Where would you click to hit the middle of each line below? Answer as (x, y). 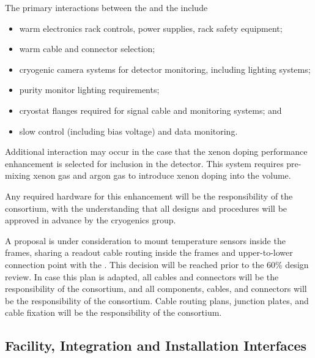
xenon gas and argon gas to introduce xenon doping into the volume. (162, 175)
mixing (18, 175)
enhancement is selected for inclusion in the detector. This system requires (144, 163)
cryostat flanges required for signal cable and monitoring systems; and (150, 110)
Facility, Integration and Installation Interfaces (156, 345)
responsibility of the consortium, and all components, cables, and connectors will (156, 289)
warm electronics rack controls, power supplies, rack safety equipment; (151, 28)
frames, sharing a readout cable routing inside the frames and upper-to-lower (149, 252)
